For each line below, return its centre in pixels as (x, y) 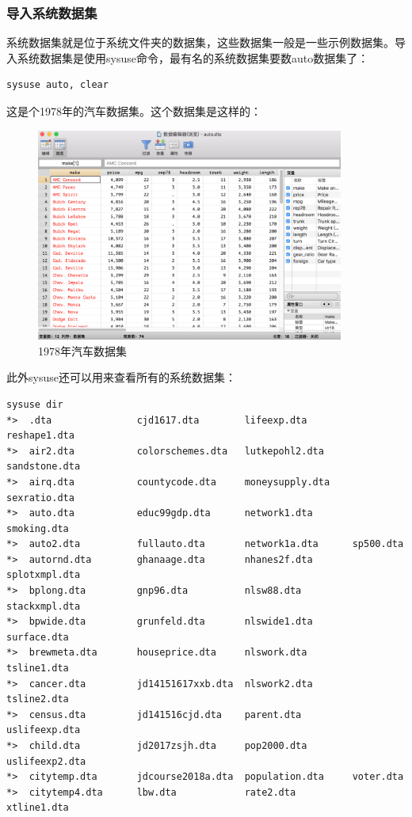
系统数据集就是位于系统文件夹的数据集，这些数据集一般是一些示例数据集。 (200, 42)
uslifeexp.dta (44, 730)
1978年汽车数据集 (82, 350)
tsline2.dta (38, 699)
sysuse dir (35, 404)
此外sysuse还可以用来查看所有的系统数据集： (121, 377)
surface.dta (38, 637)
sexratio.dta (40, 498)
